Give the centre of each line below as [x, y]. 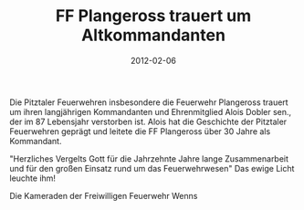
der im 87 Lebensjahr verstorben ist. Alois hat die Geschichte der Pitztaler [148, 121]
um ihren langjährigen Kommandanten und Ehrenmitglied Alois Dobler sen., [151, 111]
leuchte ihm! [33, 178]
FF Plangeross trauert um [153, 16]
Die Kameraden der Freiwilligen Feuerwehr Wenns [104, 195]
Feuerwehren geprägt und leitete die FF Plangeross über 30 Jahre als [140, 131]
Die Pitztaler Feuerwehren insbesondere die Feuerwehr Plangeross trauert [149, 102]
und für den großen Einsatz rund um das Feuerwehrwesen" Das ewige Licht [152, 168]
